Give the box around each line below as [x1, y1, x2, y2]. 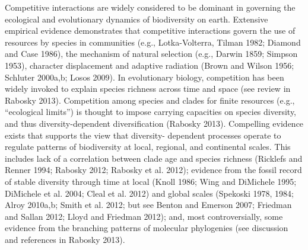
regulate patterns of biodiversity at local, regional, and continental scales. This [5, 140, 291, 153]
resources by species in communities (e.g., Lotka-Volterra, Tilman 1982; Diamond [5, 36, 301, 48]
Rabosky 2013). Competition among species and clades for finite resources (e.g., [5, 94, 295, 106]
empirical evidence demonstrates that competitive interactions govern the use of [5, 24, 296, 37]
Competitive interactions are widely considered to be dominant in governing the [5, 1, 296, 13]
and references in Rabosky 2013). [5, 233, 125, 245]
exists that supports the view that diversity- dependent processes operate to [5, 129, 281, 141]
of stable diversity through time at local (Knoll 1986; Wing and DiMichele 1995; [5, 175, 297, 187]
